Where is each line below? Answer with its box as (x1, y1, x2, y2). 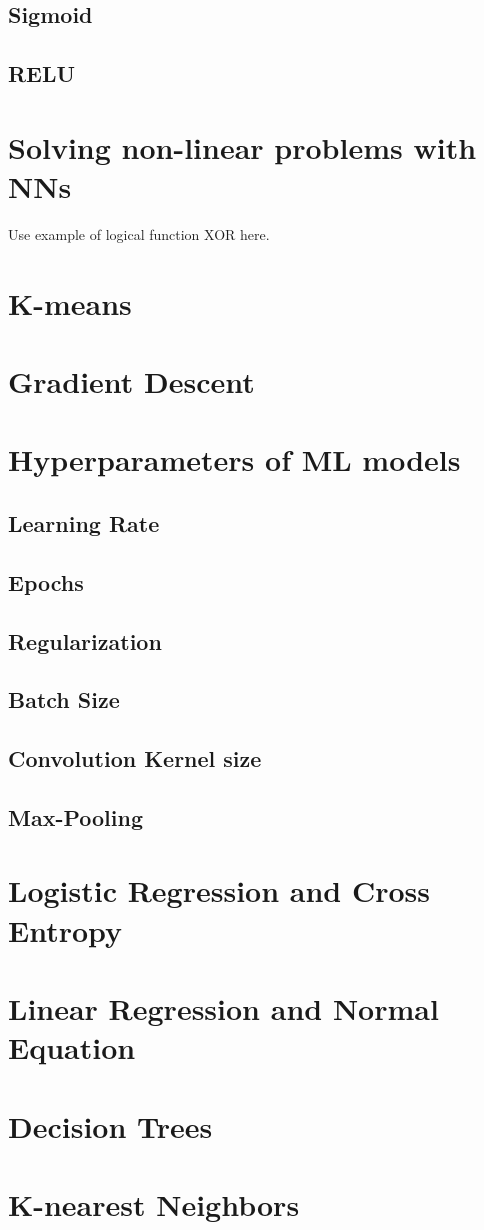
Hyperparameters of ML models (8, 439, 461, 480)
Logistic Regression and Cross (8, 870, 431, 911)
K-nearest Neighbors (8, 1183, 300, 1224)
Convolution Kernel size (8, 743, 262, 774)
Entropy (8, 909, 123, 950)
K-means (8, 282, 132, 323)
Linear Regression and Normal (8, 988, 439, 1029)
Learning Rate (8, 507, 160, 538)
